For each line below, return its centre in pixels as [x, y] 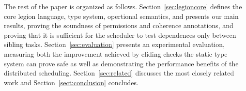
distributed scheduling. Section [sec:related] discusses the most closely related [119, 73]
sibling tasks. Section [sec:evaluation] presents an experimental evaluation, [114, 44]
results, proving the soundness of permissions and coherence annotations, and [119, 25]
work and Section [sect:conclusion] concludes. [71, 82]
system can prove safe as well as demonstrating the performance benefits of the [121, 63]
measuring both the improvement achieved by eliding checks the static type [116, 53]
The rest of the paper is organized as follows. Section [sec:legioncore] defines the [123, 6]
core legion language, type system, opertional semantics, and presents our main [121, 16]
